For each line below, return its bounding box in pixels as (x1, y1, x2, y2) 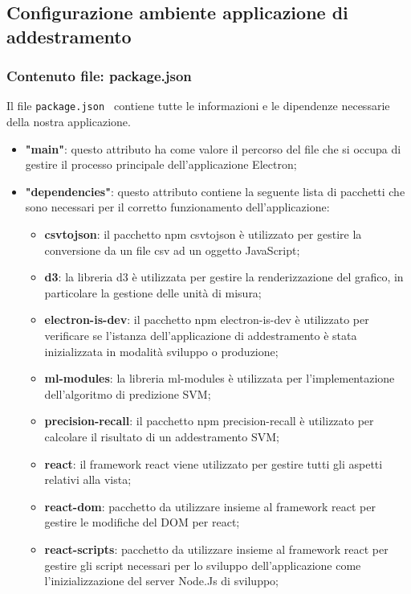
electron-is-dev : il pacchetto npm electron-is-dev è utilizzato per (44, 311, 369, 328)
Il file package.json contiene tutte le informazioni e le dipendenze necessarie (6, 97, 390, 114)
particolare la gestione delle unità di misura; (44, 284, 262, 301)
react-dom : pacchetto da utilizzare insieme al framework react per (44, 498, 376, 514)
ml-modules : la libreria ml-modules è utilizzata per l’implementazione (44, 370, 395, 387)
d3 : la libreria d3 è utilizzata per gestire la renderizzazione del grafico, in (44, 268, 404, 285)
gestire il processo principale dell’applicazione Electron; (25, 156, 297, 173)
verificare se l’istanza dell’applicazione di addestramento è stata (44, 326, 357, 343)
